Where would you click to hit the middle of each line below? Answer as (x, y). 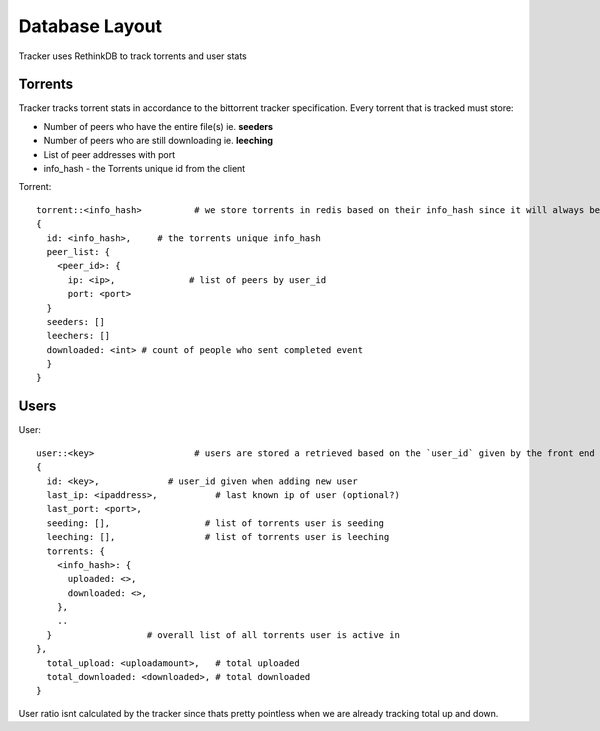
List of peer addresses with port (109, 154)
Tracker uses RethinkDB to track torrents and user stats (132, 56)
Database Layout (90, 26)
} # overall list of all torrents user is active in (223, 634)
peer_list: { (78, 251)
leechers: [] (78, 336)
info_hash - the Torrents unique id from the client (144, 169)
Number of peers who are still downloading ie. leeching (158, 141)
